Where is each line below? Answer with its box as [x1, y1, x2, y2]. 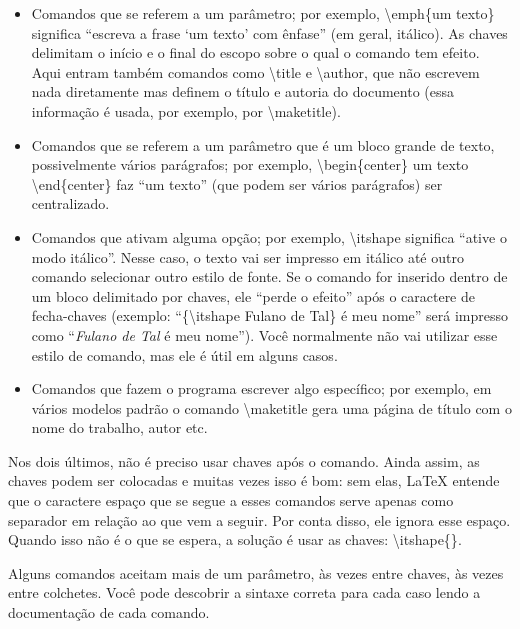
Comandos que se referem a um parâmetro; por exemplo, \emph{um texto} [31, 3, 495, 23]
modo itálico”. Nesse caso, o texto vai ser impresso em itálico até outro [31, 246, 464, 267]
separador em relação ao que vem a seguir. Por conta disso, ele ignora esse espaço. [8, 509, 511, 530]
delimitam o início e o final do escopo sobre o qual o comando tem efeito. [31, 42, 480, 63]
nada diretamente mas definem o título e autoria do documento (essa [31, 81, 455, 102]
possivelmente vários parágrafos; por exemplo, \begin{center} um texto [31, 154, 469, 175]
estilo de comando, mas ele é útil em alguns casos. [31, 344, 338, 365]
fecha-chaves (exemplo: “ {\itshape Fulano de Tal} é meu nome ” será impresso [31, 305, 509, 326]
